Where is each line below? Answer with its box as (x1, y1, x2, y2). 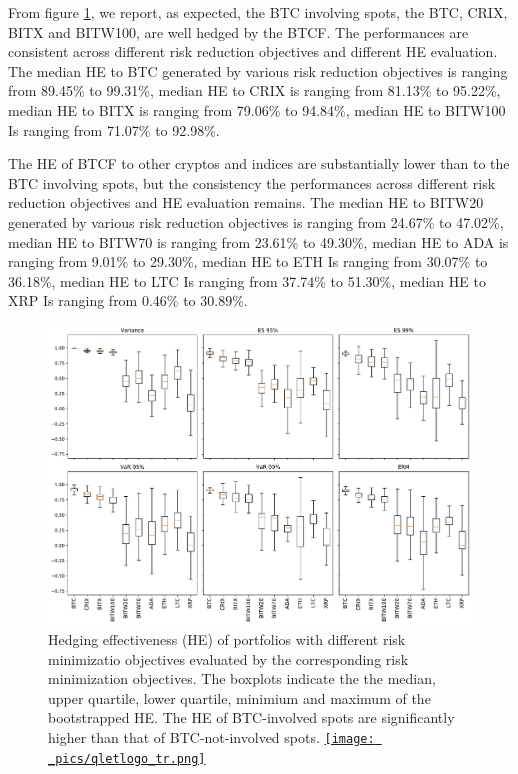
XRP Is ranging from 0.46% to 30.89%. (8, 290, 248, 311)
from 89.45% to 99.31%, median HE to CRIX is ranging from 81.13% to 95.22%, (8, 80, 501, 101)
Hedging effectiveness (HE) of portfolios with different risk (48, 628, 406, 649)
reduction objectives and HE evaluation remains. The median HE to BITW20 (8, 192, 484, 213)
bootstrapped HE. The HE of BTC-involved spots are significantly (48, 707, 455, 728)
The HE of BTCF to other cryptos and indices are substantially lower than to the (8, 153, 510, 174)
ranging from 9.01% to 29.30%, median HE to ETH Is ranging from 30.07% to (8, 251, 488, 272)
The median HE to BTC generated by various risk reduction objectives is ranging (8, 60, 508, 81)
